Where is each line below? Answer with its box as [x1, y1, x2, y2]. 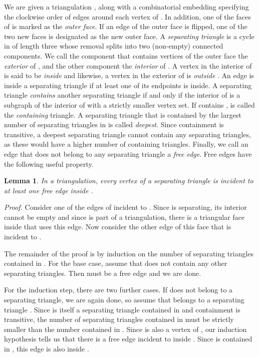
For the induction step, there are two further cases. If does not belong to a [4, 284, 233, 295]
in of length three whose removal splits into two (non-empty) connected [4, 41, 223, 51]
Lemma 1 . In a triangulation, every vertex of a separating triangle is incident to [4, 175, 253, 186]
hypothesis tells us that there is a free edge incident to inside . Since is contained [4, 333, 252, 344]
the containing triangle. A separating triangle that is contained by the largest [4, 109, 241, 120]
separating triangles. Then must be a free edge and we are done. [4, 267, 201, 278]
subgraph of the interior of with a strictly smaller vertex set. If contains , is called [4, 99, 255, 110]
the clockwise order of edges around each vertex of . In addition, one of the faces [4, 11, 251, 22]
